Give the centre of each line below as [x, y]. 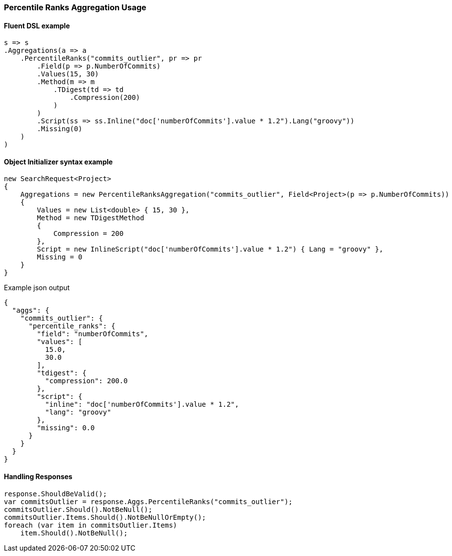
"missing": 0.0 [66, 428]
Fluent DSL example [37, 25]
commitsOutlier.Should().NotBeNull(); [78, 509]
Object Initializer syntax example [58, 162]
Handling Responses [38, 477]
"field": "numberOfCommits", [93, 334]
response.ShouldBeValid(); [56, 494]
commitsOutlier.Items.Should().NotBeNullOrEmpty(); [105, 517]
